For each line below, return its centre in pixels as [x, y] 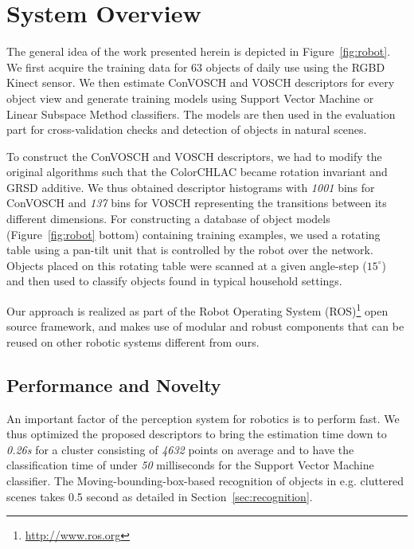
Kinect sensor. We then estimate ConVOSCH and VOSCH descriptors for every [201, 82]
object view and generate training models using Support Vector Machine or [190, 98]
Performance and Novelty [114, 384]
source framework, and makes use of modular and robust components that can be [205, 326]
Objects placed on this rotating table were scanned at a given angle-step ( [187, 265]
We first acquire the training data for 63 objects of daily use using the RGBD [196, 67]
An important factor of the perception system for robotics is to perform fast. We [203, 418]
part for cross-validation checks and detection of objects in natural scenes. [187, 129]
